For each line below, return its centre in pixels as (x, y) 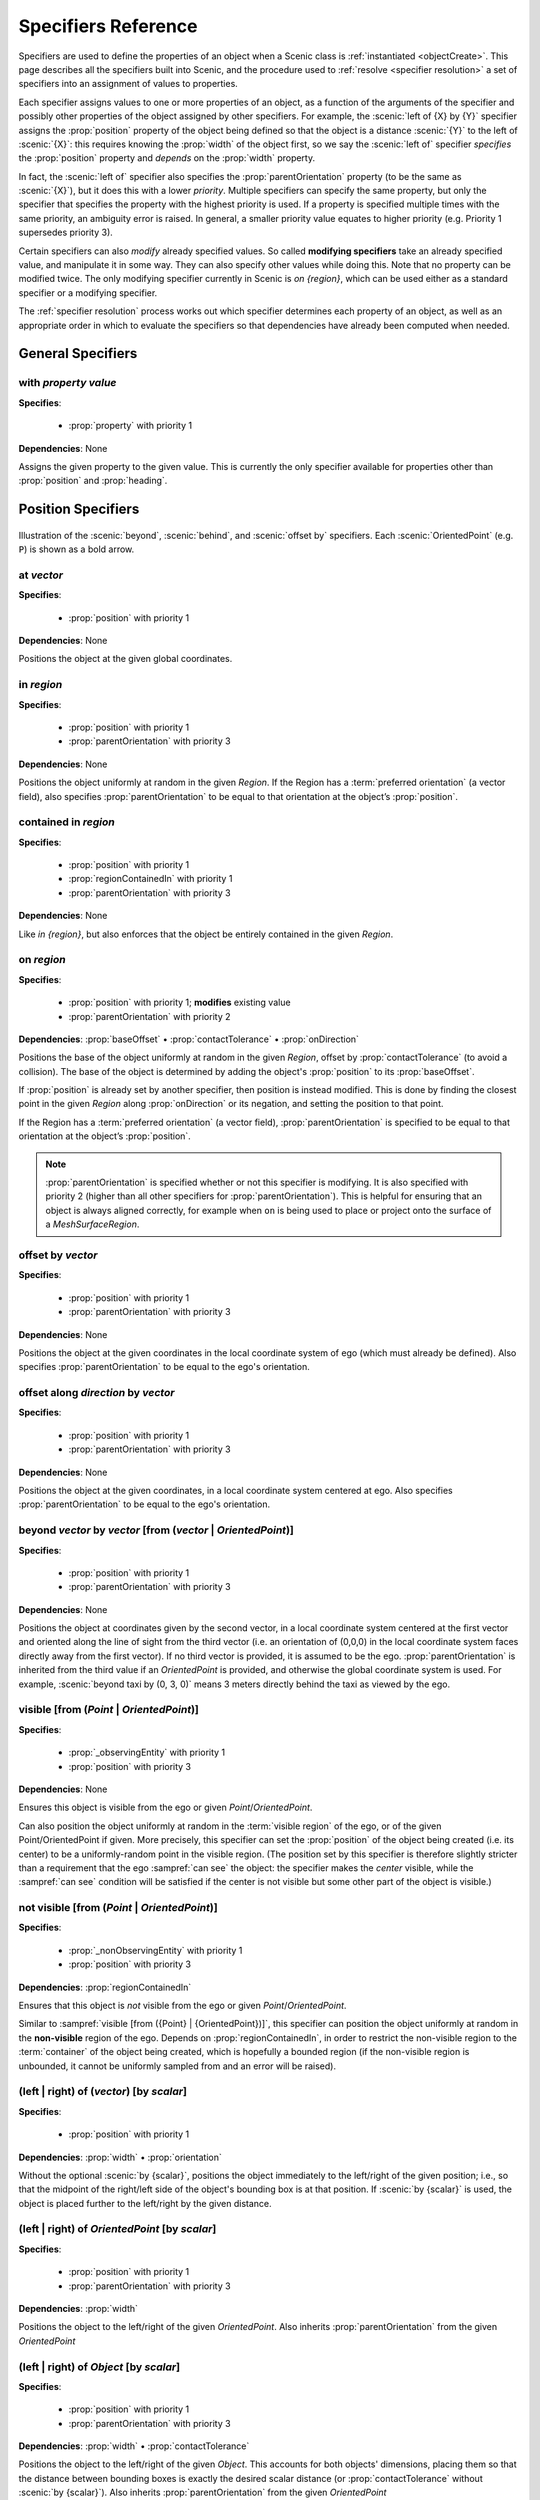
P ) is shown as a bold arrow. (76, 549)
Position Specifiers (79, 509)
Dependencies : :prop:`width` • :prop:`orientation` (120, 2157)
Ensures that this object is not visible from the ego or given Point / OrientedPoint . (182, 2006)
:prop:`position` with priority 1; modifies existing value (179, 1002)
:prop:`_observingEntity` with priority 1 (147, 1752)
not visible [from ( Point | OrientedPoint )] (118, 1908)
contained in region (66, 822)
